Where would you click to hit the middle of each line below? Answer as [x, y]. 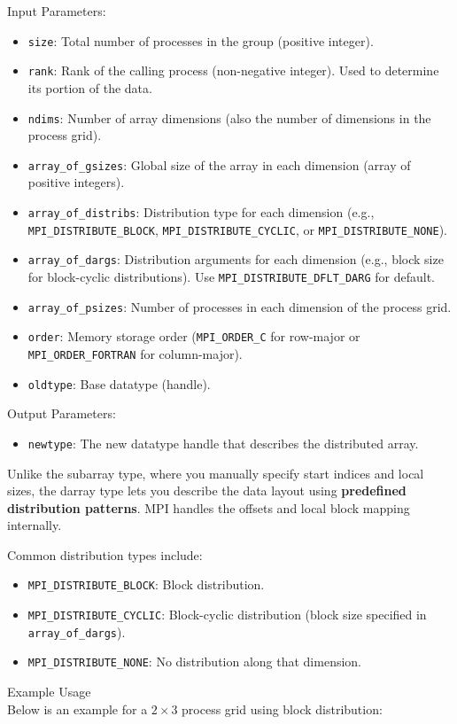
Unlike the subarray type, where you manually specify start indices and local [216, 473]
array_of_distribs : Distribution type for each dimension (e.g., [201, 212]
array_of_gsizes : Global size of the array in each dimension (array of [219, 164]
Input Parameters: [57, 11]
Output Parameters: [62, 413]
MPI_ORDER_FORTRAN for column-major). [135, 353]
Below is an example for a [77, 708]
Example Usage [49, 692]
